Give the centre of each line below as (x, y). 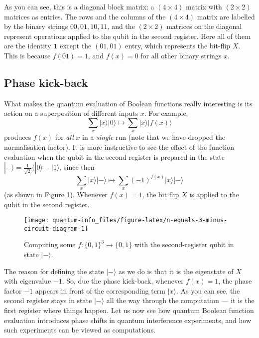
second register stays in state (48, 300)
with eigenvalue (28, 281)
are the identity (28, 46)
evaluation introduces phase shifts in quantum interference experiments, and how (128, 320)
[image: (37, 220)
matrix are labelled (226, 16)
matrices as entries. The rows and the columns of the (85, 16)
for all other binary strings (181, 55)
